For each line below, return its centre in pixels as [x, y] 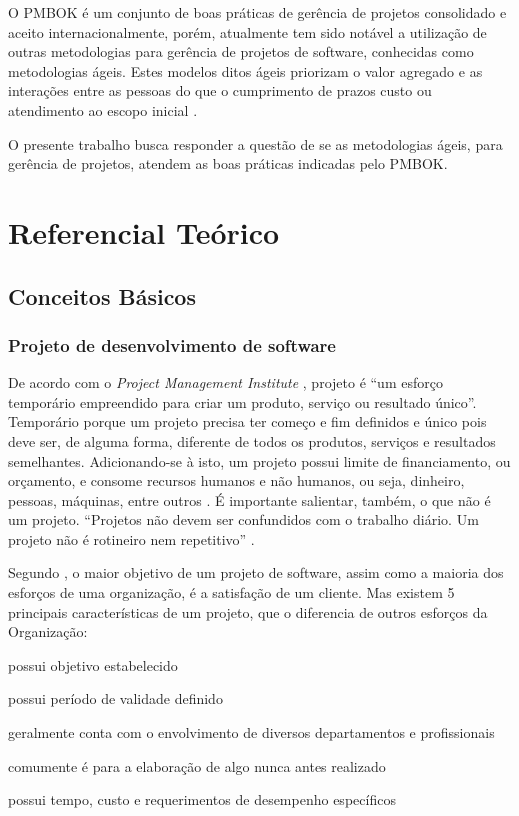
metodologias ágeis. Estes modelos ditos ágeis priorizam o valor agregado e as [245, 70]
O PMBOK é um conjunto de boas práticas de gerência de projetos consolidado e [257, 12]
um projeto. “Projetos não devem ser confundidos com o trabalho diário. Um [243, 519]
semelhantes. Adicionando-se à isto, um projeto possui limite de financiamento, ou [259, 460]
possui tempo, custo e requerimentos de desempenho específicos [202, 799]
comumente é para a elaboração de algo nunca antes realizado [197, 765]
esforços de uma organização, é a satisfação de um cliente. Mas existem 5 [231, 592]
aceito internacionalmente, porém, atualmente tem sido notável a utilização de [247, 31]
